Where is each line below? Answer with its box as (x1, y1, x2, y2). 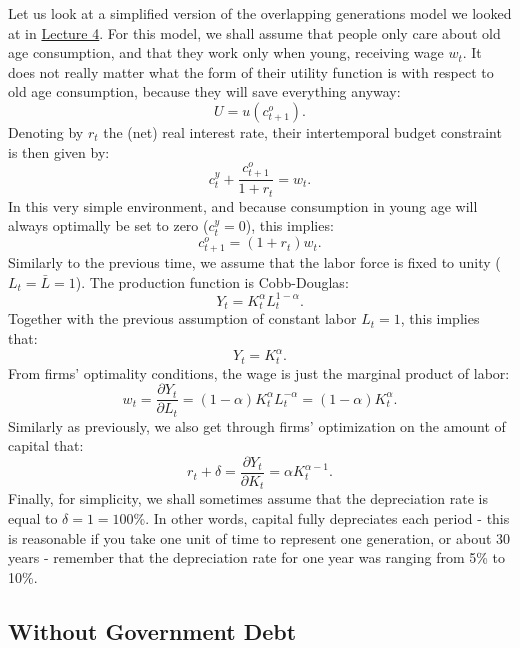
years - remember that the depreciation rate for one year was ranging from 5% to (8, 547, 506, 568)
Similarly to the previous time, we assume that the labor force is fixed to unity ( (8, 252, 501, 273)
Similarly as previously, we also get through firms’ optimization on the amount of (8, 415, 506, 436)
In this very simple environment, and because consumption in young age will (8, 195, 478, 216)
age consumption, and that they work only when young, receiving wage (8, 42, 444, 63)
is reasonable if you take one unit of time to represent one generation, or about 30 (8, 527, 511, 548)
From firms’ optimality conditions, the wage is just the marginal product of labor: (8, 362, 510, 383)
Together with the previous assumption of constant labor (8, 308, 357, 329)
